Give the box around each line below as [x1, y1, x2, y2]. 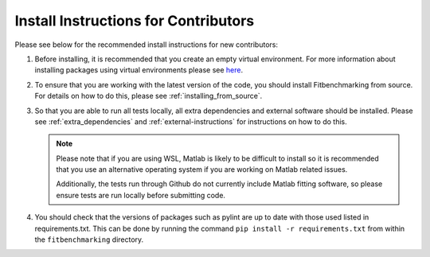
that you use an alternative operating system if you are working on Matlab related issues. [56, 165, 348, 174]
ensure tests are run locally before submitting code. [56, 190, 226, 200]
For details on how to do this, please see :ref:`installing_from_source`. [34, 92, 263, 101]
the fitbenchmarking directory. [34, 235, 144, 244]
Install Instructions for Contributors [14, 12, 255, 29]
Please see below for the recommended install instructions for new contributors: [14, 40, 279, 49]
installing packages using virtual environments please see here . [34, 65, 243, 75]
